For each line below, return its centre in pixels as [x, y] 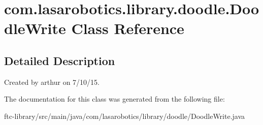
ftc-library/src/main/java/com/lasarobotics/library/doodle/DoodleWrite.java [125, 116]
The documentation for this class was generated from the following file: [114, 99]
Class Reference [128, 28]
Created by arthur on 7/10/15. [52, 82]
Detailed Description [60, 60]
